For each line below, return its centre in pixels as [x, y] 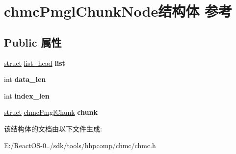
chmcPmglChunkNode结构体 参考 [118, 11]
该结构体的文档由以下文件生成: [53, 128]
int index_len [27, 95]
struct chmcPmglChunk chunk [51, 112]
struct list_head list [35, 63]
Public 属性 [33, 42]
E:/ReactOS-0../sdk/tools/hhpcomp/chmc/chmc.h [80, 145]
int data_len [25, 79]
